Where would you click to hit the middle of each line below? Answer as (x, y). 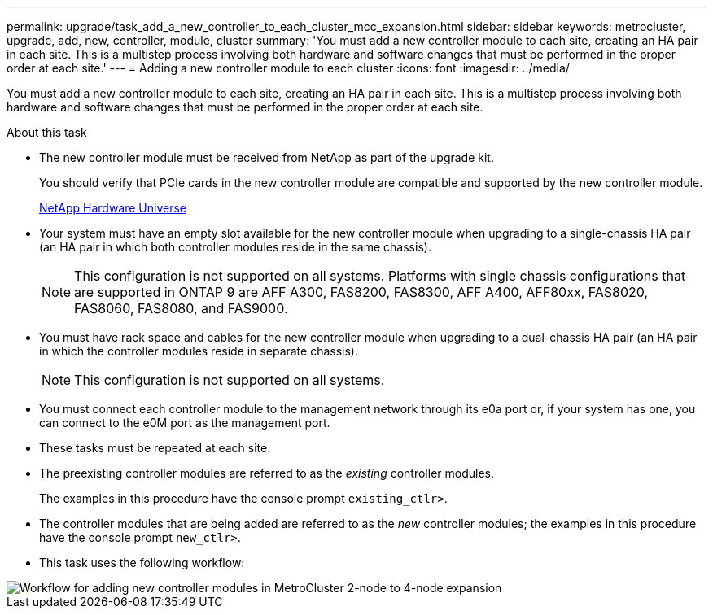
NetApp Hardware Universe (113, 208)
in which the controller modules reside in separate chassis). (199, 351)
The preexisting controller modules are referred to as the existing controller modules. (267, 473)
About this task (47, 132)
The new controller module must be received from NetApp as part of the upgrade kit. (267, 157)
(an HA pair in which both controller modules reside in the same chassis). (235, 247)
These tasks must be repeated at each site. (155, 448)
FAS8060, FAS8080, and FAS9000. (181, 308)
